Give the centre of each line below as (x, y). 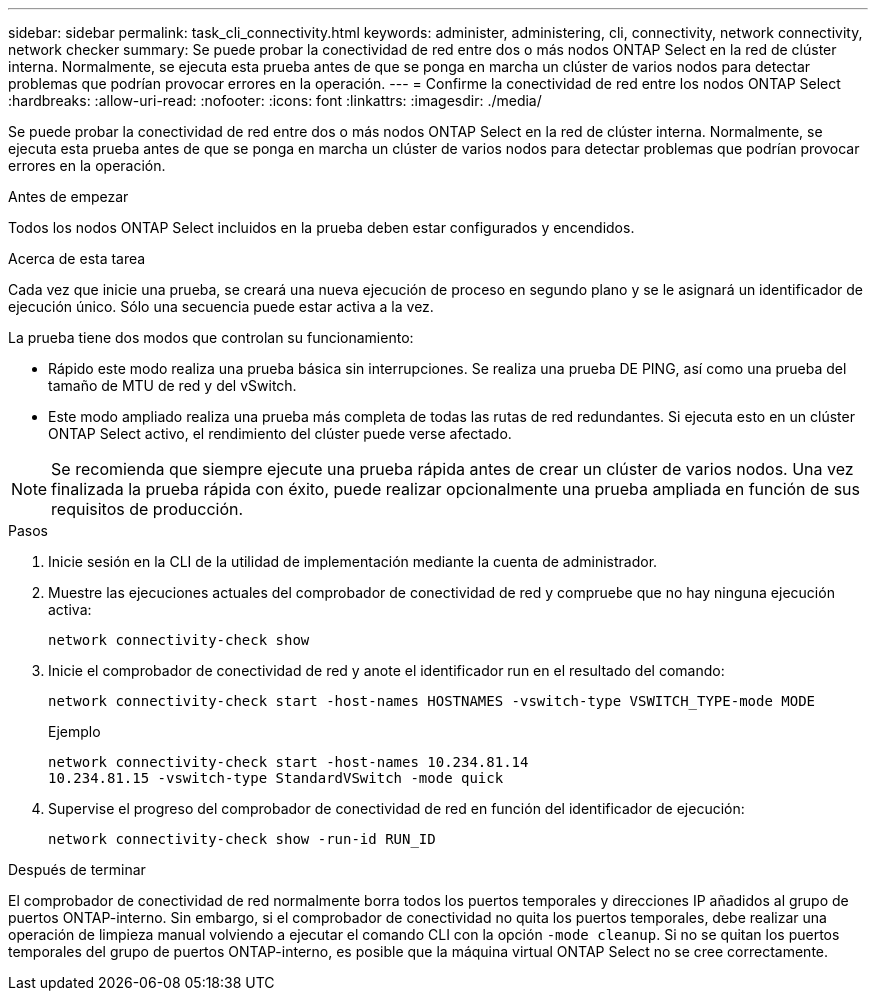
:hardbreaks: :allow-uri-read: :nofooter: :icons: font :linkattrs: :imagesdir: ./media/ (275, 100)
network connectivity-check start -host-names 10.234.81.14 (288, 762)
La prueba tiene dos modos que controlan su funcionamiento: (211, 337)
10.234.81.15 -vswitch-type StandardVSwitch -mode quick (276, 778)
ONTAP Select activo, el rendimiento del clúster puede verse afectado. (280, 433)
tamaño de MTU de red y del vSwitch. (172, 385)
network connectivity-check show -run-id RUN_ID (242, 839)
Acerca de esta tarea (77, 258)
